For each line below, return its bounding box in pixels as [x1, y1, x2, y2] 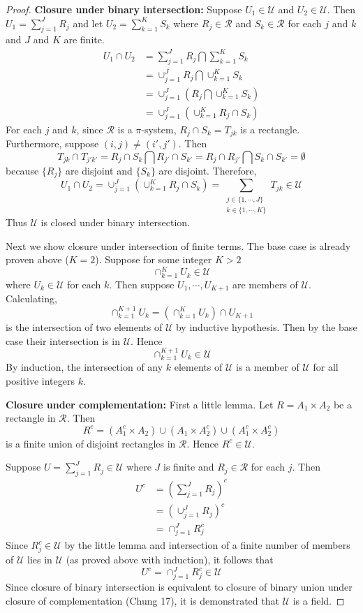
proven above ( [6, 252, 69, 267]
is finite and [163, 459, 214, 474]
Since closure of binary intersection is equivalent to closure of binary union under [6, 579, 353, 594]
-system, [141, 121, 177, 136]
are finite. [64, 32, 105, 47]
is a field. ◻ [292, 593, 345, 607]
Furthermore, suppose [6, 136, 99, 151]
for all [313, 360, 339, 374]
